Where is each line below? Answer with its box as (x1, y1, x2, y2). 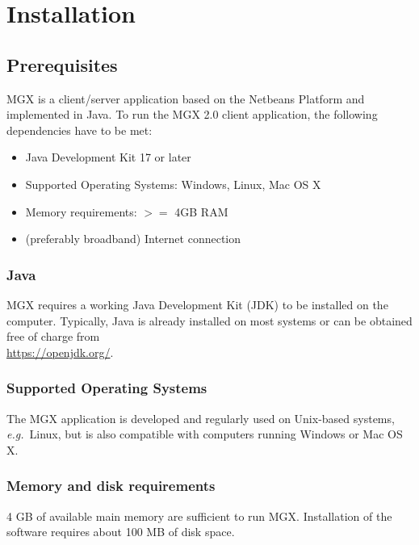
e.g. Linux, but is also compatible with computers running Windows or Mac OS (6, 426, 403, 442)
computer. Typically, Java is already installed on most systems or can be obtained (6, 312, 413, 329)
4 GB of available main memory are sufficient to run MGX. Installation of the (6, 507, 392, 524)
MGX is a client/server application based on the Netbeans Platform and (6, 90, 365, 107)
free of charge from (6, 328, 100, 345)
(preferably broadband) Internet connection (25, 230, 241, 247)
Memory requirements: (25, 203, 137, 220)
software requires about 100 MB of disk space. (6, 523, 235, 540)
